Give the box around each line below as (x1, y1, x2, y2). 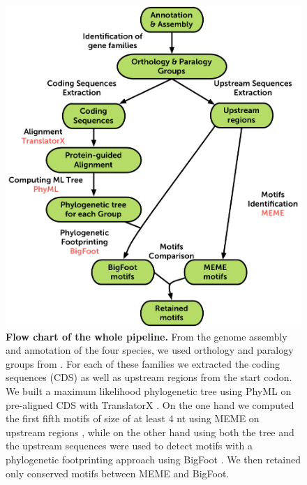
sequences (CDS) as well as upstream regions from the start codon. (6, 370, 292, 385)
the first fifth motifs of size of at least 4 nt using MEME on (6, 411, 260, 426)
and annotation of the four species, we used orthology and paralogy (6, 343, 294, 357)
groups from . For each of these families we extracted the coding (6, 356, 280, 371)
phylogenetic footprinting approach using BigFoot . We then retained (6, 452, 301, 466)
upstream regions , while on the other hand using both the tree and (6, 424, 294, 439)
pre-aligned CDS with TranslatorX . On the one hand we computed (6, 397, 294, 412)
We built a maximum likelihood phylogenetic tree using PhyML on (6, 383, 292, 398)
